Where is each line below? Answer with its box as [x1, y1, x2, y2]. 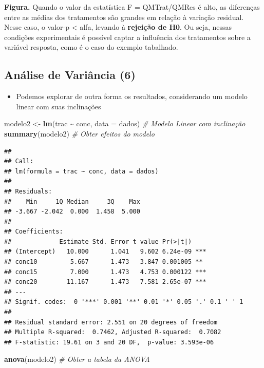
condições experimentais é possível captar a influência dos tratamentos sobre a [4, 31, 251, 42]
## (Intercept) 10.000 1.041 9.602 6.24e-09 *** [4, 248, 206, 256]
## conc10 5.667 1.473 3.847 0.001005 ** [4, 258, 203, 266]
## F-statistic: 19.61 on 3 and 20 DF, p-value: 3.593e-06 [4, 338, 214, 346]
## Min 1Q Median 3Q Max [4, 198, 140, 205]
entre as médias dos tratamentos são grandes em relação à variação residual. [4, 11, 244, 22]
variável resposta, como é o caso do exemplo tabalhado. [4, 42, 178, 52]
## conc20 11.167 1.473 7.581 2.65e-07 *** [4, 278, 206, 286]
